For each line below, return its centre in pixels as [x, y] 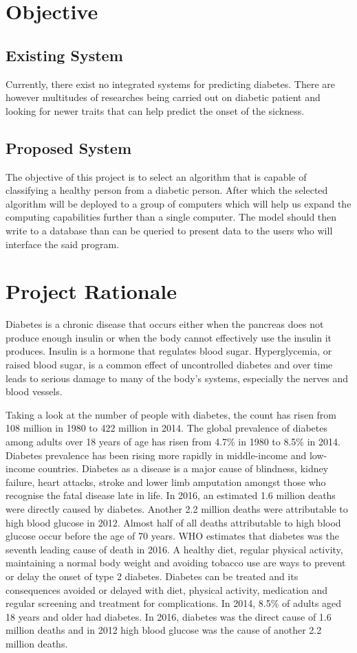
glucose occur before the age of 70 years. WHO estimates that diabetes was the [173, 536]
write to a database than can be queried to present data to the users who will [169, 230]
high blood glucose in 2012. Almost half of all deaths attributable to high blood [173, 522]
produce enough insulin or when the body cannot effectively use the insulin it [169, 337]
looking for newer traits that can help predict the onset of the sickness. [155, 110]
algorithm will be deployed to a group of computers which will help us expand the [178, 203]
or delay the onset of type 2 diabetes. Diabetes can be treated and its [152, 576]
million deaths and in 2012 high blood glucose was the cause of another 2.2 [164, 630]
